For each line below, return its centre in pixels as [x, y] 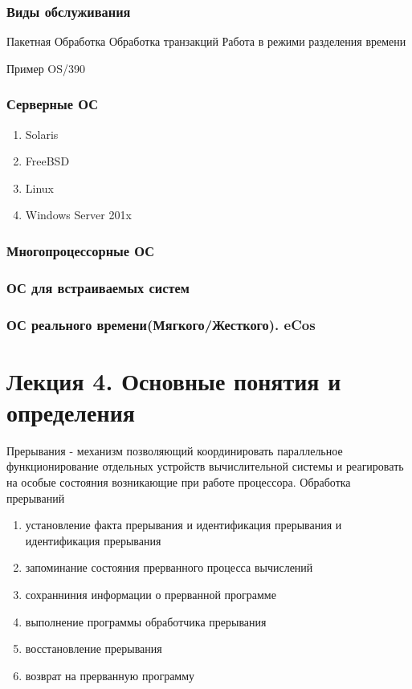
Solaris [42, 134]
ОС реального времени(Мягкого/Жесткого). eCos [161, 324]
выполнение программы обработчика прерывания [146, 621]
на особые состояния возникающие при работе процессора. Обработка [179, 482]
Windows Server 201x [78, 215]
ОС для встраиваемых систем [98, 287]
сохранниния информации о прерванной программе [151, 594]
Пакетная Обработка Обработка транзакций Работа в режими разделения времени [206, 41]
